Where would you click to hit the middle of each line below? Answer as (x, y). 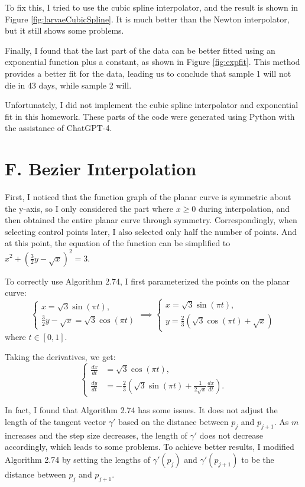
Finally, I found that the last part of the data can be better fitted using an (140, 50)
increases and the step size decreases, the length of (96, 435)
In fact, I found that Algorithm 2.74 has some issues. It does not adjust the (141, 410)
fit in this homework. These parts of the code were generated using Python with (150, 116)
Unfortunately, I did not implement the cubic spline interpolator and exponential (152, 105)
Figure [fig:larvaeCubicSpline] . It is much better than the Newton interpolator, (147, 19)
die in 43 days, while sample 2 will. (68, 85)
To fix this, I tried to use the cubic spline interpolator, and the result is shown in (152, 7)
